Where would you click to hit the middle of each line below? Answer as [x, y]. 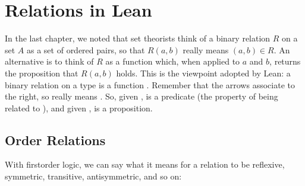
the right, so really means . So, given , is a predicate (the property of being [142, 96]
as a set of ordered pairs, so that [86, 49]
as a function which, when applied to [173, 61]
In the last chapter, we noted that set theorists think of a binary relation [138, 38]
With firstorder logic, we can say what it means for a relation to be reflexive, [145, 164]
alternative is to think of [49, 61]
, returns [285, 61]
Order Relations [55, 139]
